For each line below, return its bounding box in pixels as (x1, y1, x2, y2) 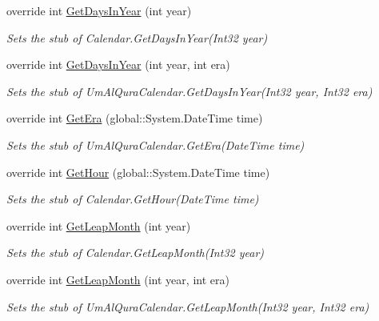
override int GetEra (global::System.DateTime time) (6, 110, 263, 126)
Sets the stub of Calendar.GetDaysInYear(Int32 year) (6, 29, 268, 46)
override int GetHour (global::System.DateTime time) (6, 163, 270, 180)
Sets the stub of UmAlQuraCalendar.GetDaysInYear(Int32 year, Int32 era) (6, 82, 373, 99)
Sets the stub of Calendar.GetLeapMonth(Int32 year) (6, 244, 265, 261)
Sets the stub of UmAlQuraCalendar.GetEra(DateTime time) (6, 136, 305, 153)
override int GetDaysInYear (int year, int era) (6, 56, 230, 73)
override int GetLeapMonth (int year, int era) (6, 271, 229, 287)
